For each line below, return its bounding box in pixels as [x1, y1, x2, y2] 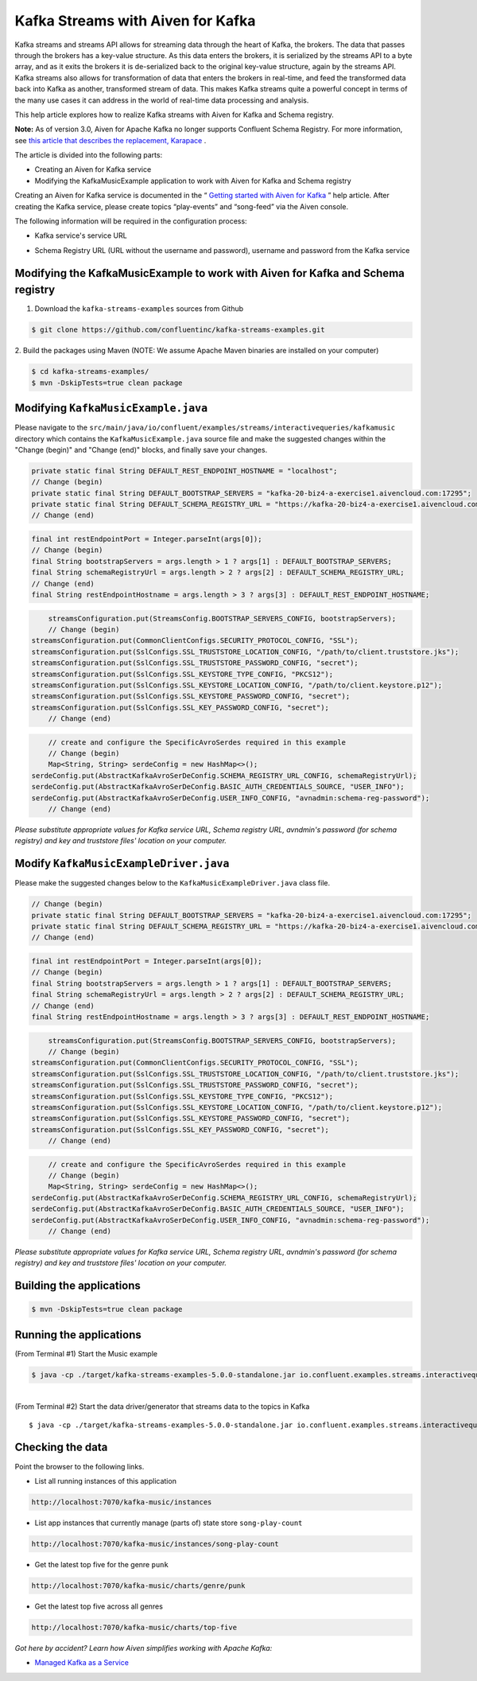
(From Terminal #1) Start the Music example [14, 1348, 158, 1358]
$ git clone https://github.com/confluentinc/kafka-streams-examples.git [31, 325, 325, 334]
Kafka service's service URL [34, 231, 127, 240]
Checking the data [14, 1441, 108, 1454]
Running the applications [14, 1328, 142, 1341]
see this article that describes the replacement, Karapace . [14, 135, 207, 145]
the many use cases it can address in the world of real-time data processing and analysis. [14, 95, 309, 105]
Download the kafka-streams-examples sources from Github [34, 304, 244, 313]
